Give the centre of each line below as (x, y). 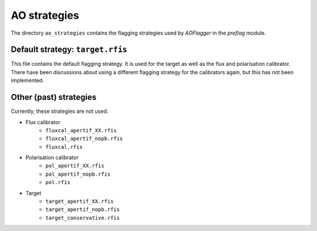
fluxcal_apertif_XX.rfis (81, 130)
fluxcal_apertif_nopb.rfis (84, 139)
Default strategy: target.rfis (69, 50)
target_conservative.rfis (83, 218)
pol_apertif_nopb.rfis (78, 174)
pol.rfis (58, 183)
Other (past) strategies (54, 97)
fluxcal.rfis (64, 147)
